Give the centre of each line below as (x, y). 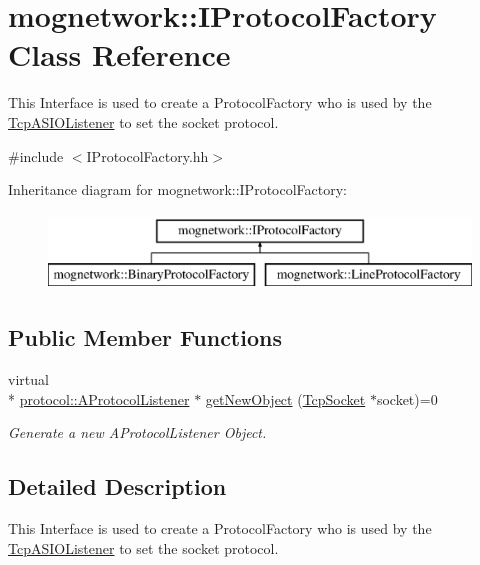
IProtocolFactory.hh (147, 155)
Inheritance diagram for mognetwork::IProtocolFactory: (177, 189)
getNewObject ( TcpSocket (285, 398)
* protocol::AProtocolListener (99, 398)
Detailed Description (117, 486)
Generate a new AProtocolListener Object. (137, 432)
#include (36, 155)
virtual (28, 379)
